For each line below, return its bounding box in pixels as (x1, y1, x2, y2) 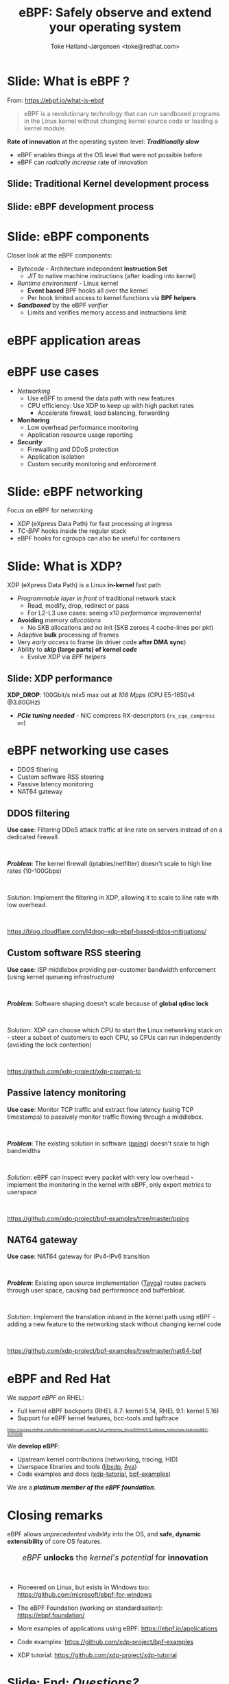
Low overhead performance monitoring (27, 423, 138, 431)
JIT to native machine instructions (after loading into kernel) (27, 272, 197, 280)
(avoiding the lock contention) (7, 1040, 92, 1049)
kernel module (23, 124, 65, 132)
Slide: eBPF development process (7, 201, 154, 213)
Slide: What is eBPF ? (7, 73, 130, 89)
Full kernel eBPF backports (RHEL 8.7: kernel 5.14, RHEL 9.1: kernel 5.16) (16, 1407, 219, 1415)
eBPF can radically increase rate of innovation (16, 158, 148, 166)
